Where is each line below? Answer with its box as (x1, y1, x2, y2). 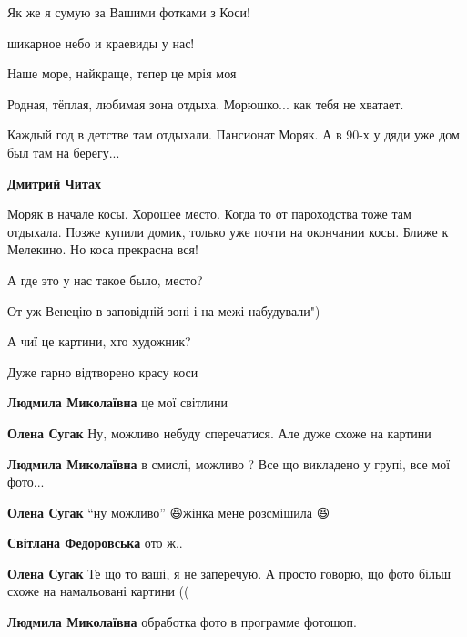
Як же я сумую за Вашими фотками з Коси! (7, 3, 250, 21)
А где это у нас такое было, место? (7, 270, 203, 289)
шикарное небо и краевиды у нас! (7, 33, 195, 52)
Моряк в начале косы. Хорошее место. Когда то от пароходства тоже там (7, 204, 411, 223)
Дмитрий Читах (7, 173, 101, 192)
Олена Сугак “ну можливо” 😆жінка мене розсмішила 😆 (7, 502, 330, 521)
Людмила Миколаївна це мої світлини (7, 393, 228, 412)
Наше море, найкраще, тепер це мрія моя (7, 64, 237, 83)
